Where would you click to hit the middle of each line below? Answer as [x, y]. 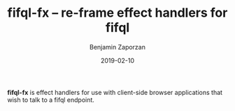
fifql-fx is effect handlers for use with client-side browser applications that [115, 92]
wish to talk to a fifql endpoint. [51, 100]
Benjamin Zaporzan [117, 47]
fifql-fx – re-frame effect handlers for [117, 13]
